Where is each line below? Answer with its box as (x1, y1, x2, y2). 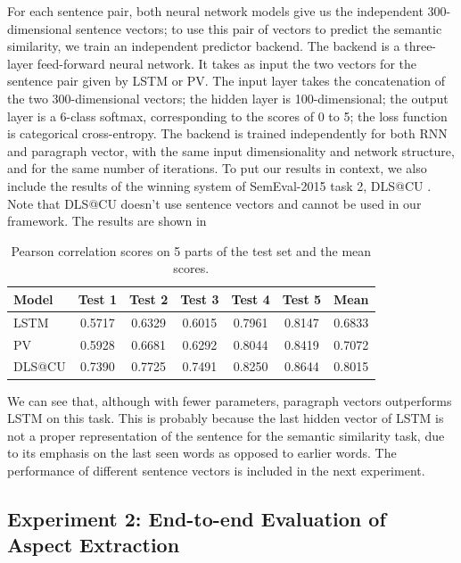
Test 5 (282, 289, 322, 308)
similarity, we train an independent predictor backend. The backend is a (7, 37, 400, 55)
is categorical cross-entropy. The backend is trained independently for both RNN (7, 124, 448, 143)
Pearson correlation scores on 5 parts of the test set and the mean (11, 241, 372, 260)
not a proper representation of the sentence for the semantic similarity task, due (7, 426, 445, 444)
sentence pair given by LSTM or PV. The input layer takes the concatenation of (7, 71, 446, 90)
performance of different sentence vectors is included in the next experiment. (7, 460, 425, 479)
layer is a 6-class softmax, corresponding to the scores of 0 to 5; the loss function (7, 106, 448, 125)
